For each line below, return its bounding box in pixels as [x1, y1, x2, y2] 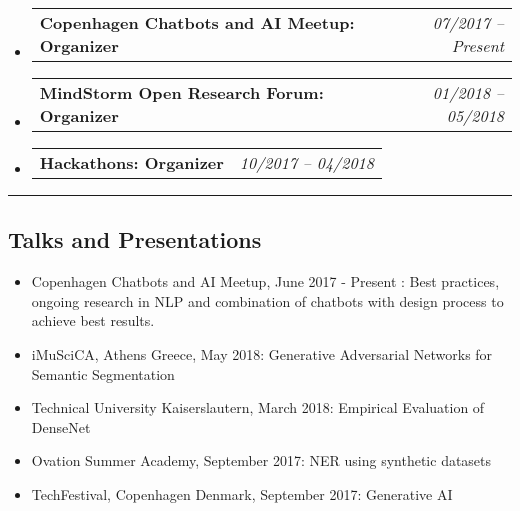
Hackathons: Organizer [39, 151, 224, 174]
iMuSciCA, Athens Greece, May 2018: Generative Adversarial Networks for [31, 343, 493, 364]
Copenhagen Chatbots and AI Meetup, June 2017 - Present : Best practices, [31, 271, 500, 292]
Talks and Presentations [8, 224, 262, 255]
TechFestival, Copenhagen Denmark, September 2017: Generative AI [31, 483, 453, 504]
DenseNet [31, 416, 91, 437]
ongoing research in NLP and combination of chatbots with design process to [31, 290, 504, 311]
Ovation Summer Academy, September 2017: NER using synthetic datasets [31, 450, 492, 471]
